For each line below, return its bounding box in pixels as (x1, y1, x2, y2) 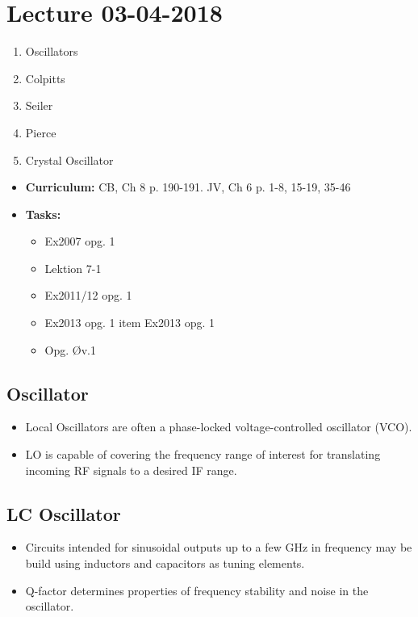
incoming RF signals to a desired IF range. (25, 461, 237, 478)
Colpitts (25, 69, 65, 86)
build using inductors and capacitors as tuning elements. (25, 555, 305, 572)
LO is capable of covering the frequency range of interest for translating (25, 446, 381, 463)
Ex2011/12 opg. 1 (44, 287, 132, 304)
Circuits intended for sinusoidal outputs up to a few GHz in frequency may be (25, 539, 412, 556)
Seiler (25, 97, 53, 114)
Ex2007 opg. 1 (44, 233, 115, 250)
